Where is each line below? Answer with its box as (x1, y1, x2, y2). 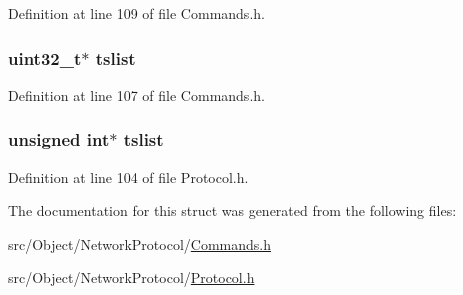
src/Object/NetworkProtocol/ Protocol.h (8, 267, 255, 288)
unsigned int (8, 127, 110, 152)
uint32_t (8, 45, 82, 70)
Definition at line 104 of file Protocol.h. (8, 166, 249, 187)
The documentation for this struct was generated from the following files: (8, 200, 457, 221)
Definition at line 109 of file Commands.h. (8, 3, 265, 23)
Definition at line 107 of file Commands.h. (8, 84, 265, 105)
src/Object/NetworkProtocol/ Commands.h (8, 233, 271, 254)
